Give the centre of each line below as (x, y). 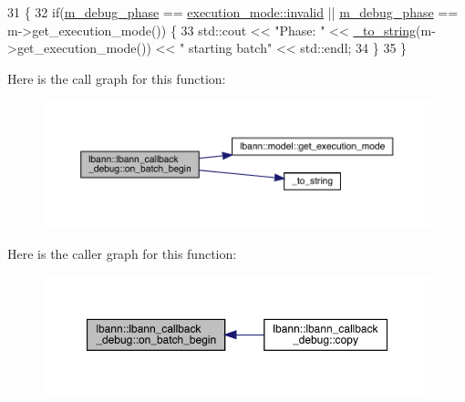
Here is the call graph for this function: (117, 78)
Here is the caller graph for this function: (122, 253)
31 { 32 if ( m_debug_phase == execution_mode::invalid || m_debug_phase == (233, 12)
